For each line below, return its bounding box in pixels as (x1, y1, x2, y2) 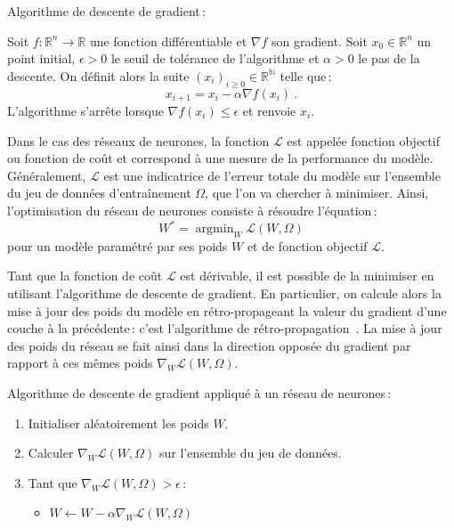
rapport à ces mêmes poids (7, 353, 153, 372)
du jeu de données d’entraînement (7, 183, 191, 202)
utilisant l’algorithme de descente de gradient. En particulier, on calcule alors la (7, 284, 442, 303)
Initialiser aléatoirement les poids (28, 413, 209, 432)
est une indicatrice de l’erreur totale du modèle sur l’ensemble (103, 166, 441, 184)
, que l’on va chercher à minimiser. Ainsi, (205, 183, 429, 202)
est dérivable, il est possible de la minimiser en (180, 266, 434, 285)
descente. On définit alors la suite (7, 66, 190, 85)
